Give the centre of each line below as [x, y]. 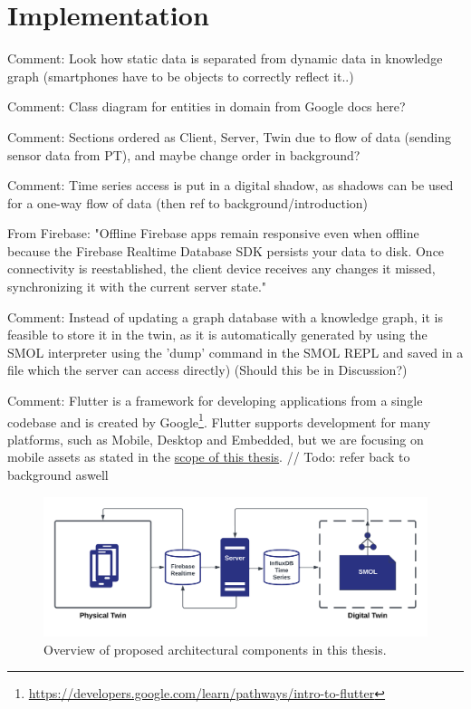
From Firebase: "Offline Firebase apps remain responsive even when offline [213, 233]
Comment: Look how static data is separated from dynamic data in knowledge [225, 58]
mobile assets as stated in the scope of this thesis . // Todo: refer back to [209, 457]
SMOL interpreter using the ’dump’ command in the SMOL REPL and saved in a [235, 352]
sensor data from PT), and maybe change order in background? [184, 154]
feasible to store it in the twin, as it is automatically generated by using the [217, 335]
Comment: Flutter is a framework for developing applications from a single [215, 401]
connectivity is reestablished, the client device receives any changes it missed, [221, 268]
